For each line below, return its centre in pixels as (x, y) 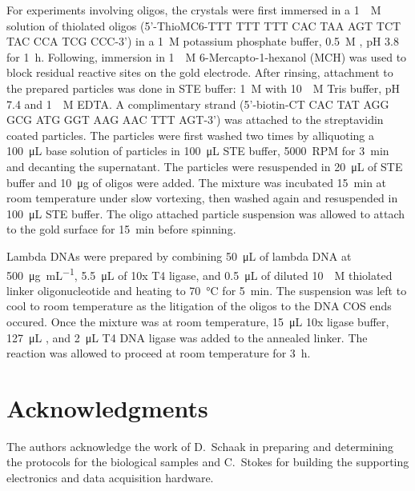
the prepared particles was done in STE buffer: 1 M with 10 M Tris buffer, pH (203, 88)
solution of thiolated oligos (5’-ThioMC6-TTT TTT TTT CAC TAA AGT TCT (204, 25)
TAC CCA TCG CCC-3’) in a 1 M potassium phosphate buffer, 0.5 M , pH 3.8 (203, 41)
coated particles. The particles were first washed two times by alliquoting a (190, 135)
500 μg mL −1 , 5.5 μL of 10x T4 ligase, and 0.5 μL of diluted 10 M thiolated (199, 273)
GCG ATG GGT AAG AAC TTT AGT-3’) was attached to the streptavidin (195, 120)
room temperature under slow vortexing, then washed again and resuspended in (202, 198)
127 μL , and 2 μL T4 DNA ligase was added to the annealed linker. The (187, 337)
